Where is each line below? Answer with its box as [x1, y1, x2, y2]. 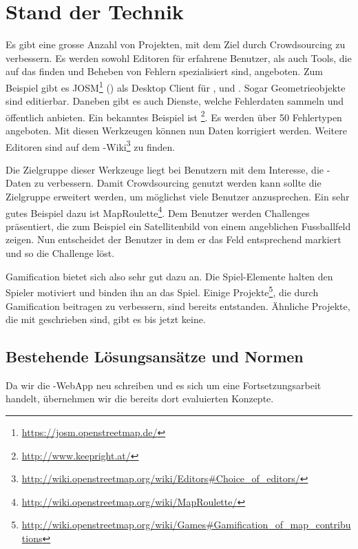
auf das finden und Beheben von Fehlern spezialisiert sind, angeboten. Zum [6, 64, 323, 79]
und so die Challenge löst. [6, 246, 115, 260]
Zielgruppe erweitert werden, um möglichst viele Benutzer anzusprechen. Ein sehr [6, 189, 350, 204]
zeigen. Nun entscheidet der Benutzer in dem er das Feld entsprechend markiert [6, 232, 341, 247]
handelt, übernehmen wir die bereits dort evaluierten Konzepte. [6, 391, 274, 406]
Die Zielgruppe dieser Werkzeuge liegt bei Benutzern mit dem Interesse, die [6, 162, 324, 176]
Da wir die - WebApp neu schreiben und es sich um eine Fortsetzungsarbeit [6, 377, 322, 392]
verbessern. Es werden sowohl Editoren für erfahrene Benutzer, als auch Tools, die [6, 50, 352, 65]
